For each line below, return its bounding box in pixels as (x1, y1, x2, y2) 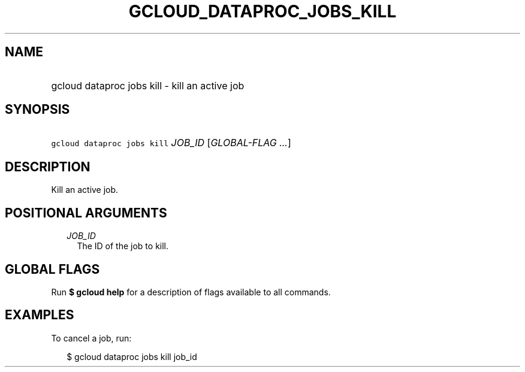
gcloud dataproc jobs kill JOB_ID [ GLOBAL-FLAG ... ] (51, 137, 291, 149)
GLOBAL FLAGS (5, 261, 100, 277)
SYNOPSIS (5, 102, 70, 117)
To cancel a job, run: (51, 332, 132, 343)
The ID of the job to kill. (77, 241, 169, 252)
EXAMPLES (5, 307, 74, 323)
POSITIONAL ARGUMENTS (5, 205, 167, 220)
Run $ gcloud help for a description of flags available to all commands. (51, 286, 331, 297)
